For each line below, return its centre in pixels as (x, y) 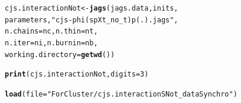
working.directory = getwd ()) (60, 54)
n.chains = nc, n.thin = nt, (51, 31)
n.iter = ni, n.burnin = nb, (51, 43)
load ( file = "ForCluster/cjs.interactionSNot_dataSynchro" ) (121, 94)
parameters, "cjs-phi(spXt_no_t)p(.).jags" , (92, 20)
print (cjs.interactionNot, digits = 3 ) (77, 74)
